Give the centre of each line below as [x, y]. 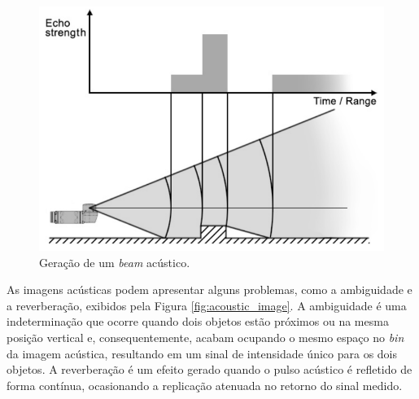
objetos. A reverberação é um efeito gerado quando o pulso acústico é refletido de [209, 369]
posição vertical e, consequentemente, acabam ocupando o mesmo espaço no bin [205, 337]
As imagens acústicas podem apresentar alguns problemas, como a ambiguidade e [209, 289]
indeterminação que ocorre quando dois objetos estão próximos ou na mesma [198, 321]
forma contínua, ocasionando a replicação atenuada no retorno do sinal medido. [205, 385]
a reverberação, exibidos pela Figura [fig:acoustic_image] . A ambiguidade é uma [207, 305]
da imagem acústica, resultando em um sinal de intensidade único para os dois [202, 353]
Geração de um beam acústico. [115, 262]
